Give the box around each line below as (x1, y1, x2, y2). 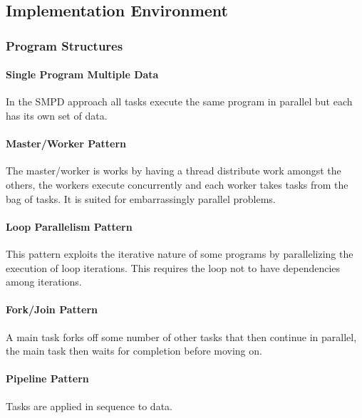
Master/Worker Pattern (6, 136, 127, 151)
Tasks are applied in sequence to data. (6, 398, 172, 413)
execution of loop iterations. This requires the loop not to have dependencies (6, 260, 341, 275)
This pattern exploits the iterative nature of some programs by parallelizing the (6, 246, 353, 261)
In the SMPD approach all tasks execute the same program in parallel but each (6, 94, 353, 109)
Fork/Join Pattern (6, 302, 98, 317)
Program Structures (6, 36, 123, 54)
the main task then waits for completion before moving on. (6, 343, 262, 358)
